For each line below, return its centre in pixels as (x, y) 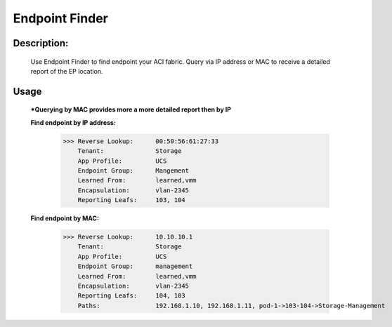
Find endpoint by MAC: (65, 218)
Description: (41, 43)
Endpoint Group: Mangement (133, 171)
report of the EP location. (67, 71)
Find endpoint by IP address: (73, 122)
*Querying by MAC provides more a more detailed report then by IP (131, 109)
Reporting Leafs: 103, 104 (131, 200)
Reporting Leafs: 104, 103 (131, 296)
